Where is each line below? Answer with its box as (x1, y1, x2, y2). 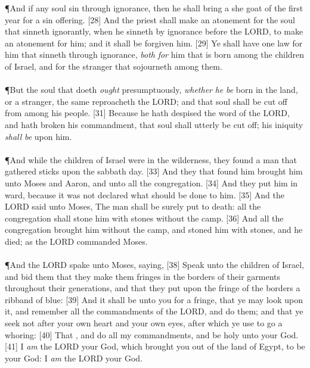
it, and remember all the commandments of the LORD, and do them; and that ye (5, 305, 303, 317)
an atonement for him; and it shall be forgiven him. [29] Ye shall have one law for (5, 36, 303, 49)
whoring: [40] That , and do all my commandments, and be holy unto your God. (5, 328, 299, 341)
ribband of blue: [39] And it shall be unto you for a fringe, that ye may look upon (5, 293, 303, 305)
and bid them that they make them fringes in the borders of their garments (5, 270, 281, 282)
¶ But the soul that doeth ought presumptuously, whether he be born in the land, (5, 83, 298, 96)
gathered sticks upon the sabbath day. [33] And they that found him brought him (5, 165, 303, 177)
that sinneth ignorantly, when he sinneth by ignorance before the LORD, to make (5, 25, 303, 38)
